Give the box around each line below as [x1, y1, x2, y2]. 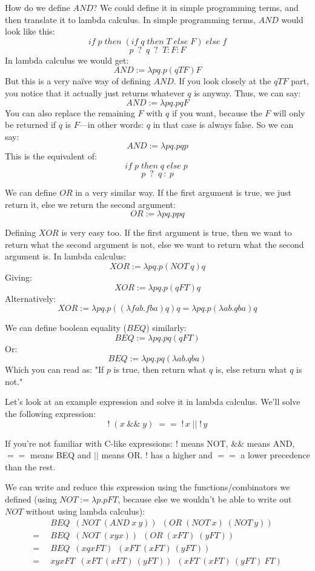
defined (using [5, 493, 57, 506]
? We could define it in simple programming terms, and [93, 1, 299, 13]
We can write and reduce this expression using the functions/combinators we [5, 481, 290, 493]
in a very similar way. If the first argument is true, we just [75, 185, 291, 198]
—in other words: [79, 118, 144, 131]
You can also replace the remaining [5, 106, 135, 119]
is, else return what [215, 363, 287, 376]
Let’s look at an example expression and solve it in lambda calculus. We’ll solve [5, 395, 300, 408]
